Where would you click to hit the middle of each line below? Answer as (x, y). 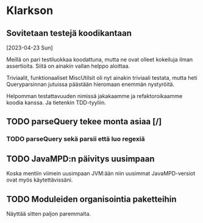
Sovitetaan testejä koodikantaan (69, 33)
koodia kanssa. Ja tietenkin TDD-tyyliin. (56, 102)
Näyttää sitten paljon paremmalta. (49, 213)
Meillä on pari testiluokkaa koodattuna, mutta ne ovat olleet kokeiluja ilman (100, 59)
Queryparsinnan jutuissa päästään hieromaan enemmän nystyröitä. (91, 84)
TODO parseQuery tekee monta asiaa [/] (84, 122)
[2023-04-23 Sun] (30, 48)
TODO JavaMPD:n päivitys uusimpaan (80, 159)
